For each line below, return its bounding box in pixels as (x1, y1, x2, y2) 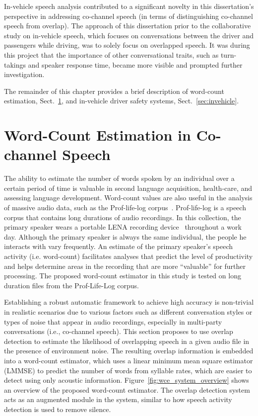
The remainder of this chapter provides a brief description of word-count (4, 85, 224, 96)
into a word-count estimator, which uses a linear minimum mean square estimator (4, 355, 253, 365)
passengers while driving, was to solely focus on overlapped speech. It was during (4, 40, 250, 50)
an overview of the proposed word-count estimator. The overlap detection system (4, 384, 250, 395)
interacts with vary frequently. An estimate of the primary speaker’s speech (4, 241, 233, 251)
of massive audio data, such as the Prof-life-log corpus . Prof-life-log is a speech (4, 202, 246, 213)
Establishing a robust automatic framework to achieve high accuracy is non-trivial (4, 297, 254, 307)
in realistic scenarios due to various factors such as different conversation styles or (4, 306, 253, 317)
